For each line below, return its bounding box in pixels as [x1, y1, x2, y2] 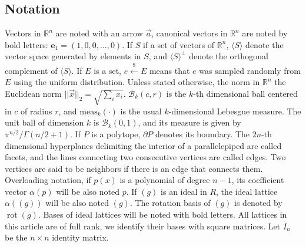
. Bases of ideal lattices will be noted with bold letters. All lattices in [38, 208, 287, 221]
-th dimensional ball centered [193, 87, 298, 99]
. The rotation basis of [129, 197, 211, 209]
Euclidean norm [5, 87, 62, 99]
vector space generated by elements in [5, 50, 141, 62]
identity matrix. [52, 231, 109, 243]
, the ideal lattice [216, 185, 278, 197]
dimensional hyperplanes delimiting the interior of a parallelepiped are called [5, 139, 282, 151]
